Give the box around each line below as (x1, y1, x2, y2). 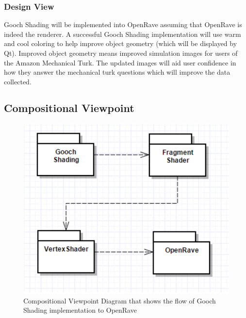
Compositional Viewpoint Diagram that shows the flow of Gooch (23, 295, 216, 305)
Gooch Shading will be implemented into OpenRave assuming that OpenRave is (4, 19, 242, 30)
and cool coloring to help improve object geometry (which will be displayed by (4, 38, 237, 48)
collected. (4, 76, 32, 86)
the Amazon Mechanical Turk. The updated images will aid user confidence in (4, 57, 236, 67)
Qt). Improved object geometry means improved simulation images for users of (4, 48, 238, 58)
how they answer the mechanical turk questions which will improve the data (4, 67, 230, 77)
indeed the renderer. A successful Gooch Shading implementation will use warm (4, 29, 241, 39)
